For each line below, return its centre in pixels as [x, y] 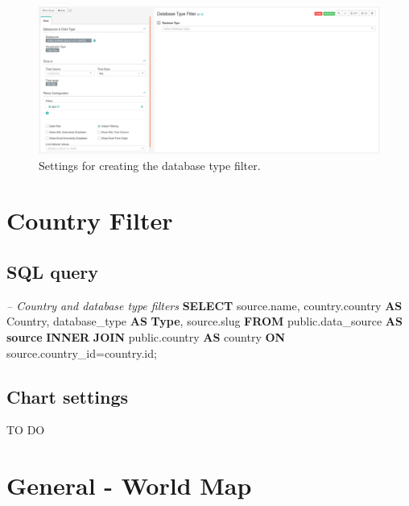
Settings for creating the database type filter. [150, 165]
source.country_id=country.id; [82, 353]
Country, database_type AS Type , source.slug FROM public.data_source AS [204, 321]
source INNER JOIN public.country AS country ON [146, 336]
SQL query [53, 271]
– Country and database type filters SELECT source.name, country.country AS [204, 305]
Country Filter [90, 220]
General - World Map [129, 485]
